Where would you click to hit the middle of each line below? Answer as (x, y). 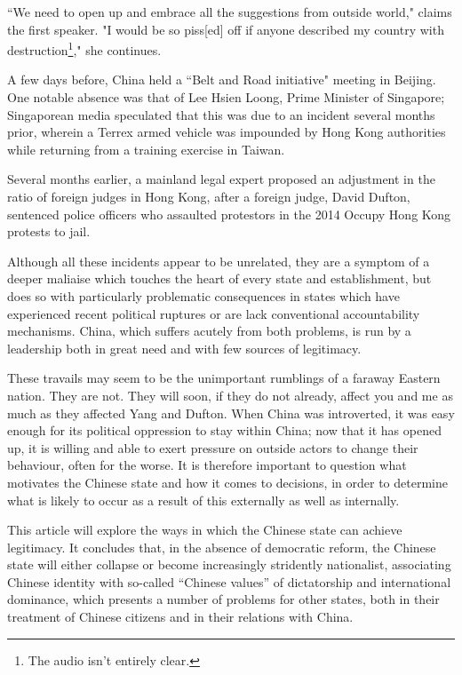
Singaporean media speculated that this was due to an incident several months (221, 114)
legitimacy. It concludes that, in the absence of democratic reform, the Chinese (222, 547)
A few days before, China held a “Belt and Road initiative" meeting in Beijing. (222, 79)
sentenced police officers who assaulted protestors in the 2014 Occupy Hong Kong (229, 214)
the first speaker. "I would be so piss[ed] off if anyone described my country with (226, 29)
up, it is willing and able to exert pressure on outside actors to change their (213, 447)
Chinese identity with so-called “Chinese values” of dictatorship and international (229, 581)
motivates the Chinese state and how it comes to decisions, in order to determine (227, 482)
